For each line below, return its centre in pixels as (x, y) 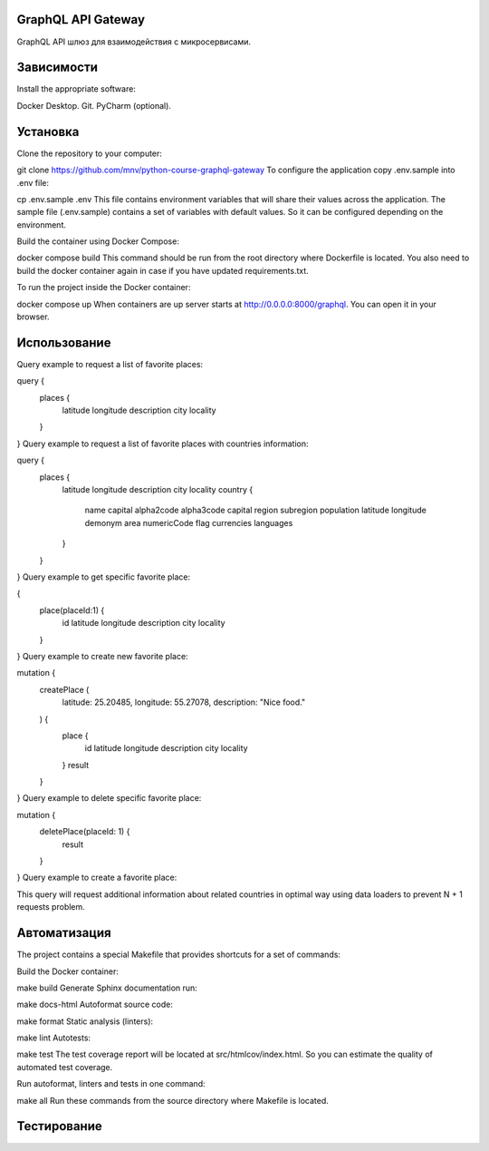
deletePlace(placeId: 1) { (85, 832)
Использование (64, 342)
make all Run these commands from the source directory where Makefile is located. (173, 1100)
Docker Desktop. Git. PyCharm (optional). (94, 105)
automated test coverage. (65, 1067)
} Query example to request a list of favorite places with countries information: (163, 444)
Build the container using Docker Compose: (98, 241)
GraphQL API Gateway (81, 20)
